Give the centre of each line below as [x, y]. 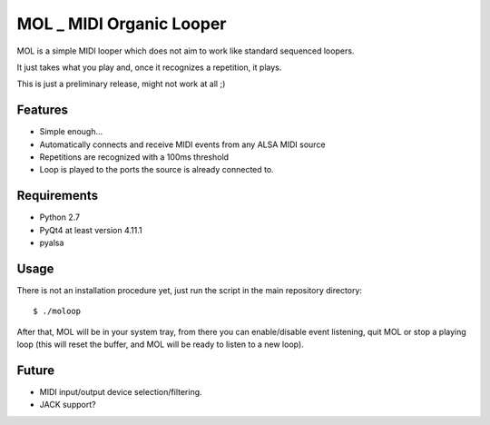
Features [42, 110]
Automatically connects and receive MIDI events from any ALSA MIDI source [182, 144]
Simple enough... [71, 132]
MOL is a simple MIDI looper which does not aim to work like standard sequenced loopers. [186, 51]
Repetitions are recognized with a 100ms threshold [134, 157]
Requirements [58, 196]
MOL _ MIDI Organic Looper [122, 24]
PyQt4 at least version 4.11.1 [91, 230]
